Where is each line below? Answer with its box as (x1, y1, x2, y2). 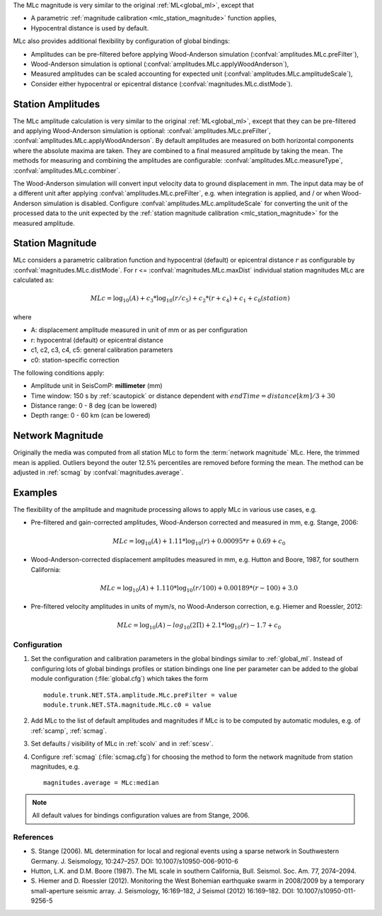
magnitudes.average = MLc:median (43, 779, 159, 787)
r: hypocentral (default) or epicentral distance (30, 336, 164, 344)
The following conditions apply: (13, 368, 105, 377)
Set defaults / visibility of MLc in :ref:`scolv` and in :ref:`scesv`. (30, 740, 214, 748)
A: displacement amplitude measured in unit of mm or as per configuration (30, 326, 248, 334)
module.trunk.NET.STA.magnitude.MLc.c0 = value (43, 701, 212, 709)
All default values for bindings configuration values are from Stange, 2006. (32, 811, 250, 820)
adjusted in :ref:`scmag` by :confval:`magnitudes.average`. (13, 468, 184, 477)
